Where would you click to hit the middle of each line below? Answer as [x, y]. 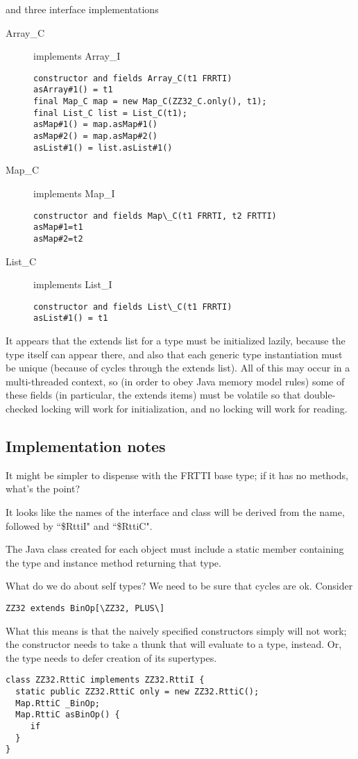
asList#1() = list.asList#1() [103, 148]
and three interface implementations [82, 9]
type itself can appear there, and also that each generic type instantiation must [174, 354]
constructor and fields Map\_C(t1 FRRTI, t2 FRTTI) [155, 216]
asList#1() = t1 [71, 318]
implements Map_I [74, 193]
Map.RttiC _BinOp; [58, 703]
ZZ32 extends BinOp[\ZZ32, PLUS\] [85, 608]
